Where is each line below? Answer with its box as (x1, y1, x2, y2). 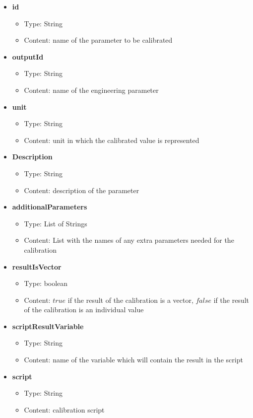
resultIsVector (12, 261, 62, 272)
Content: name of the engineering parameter (24, 84, 159, 95)
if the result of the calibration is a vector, (67, 294, 193, 305)
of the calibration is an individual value (24, 304, 144, 315)
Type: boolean (24, 278, 68, 288)
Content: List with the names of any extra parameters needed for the (24, 235, 234, 245)
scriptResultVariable (12, 321, 84, 331)
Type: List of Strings (24, 218, 87, 228)
